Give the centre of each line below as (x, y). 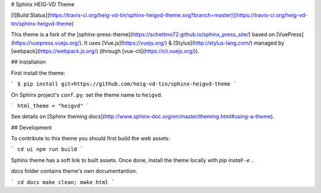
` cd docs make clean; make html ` (63, 182)
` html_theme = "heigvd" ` (50, 106)
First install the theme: (38, 73)
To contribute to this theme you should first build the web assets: (91, 138)
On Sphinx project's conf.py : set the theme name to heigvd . (87, 94)
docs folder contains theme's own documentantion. (74, 171)
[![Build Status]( (30, 15)
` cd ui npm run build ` (47, 149)
